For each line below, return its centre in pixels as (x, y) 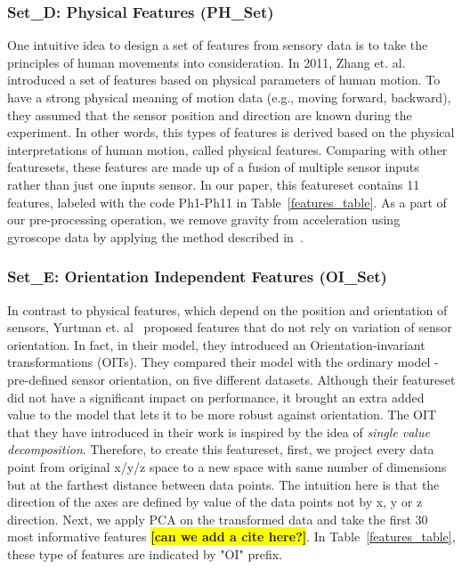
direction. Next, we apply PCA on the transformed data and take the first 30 (218, 519)
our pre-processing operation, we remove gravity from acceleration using (204, 219)
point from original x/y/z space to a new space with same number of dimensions (227, 466)
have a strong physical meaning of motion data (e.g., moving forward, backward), (229, 97)
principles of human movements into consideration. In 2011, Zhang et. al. (207, 62)
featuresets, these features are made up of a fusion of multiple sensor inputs (213, 167)
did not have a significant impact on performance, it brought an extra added (216, 397)
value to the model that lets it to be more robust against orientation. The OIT (222, 415)
